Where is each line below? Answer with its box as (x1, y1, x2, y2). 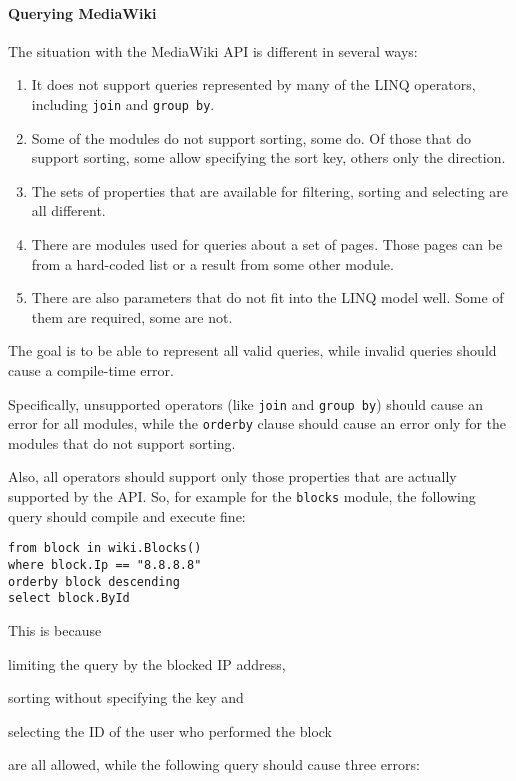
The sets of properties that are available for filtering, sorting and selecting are (31, 180, 509, 201)
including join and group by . (31, 93, 215, 114)
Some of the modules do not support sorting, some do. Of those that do (31, 127, 471, 148)
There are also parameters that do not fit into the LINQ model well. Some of (31, 287, 504, 308)
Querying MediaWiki (8, 2, 157, 23)
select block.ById (8, 591, 130, 606)
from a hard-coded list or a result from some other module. (31, 253, 394, 274)
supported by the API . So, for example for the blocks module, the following (8, 486, 476, 507)
